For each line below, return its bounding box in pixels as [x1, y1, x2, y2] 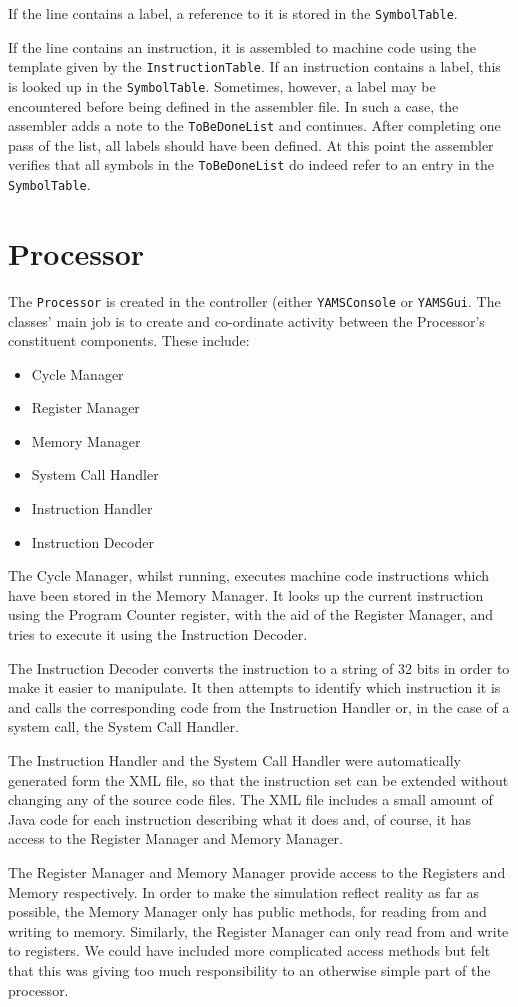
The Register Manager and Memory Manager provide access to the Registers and [8, 861, 506, 882]
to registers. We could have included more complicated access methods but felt [8, 940, 491, 961]
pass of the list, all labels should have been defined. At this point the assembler [8, 134, 494, 155]
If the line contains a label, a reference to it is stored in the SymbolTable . [8, 3, 458, 23]
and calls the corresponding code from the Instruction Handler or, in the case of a [8, 696, 510, 717]
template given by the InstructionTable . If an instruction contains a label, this [8, 56, 501, 77]
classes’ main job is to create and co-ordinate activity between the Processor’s [8, 310, 485, 331]
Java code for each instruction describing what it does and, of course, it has [8, 808, 472, 829]
